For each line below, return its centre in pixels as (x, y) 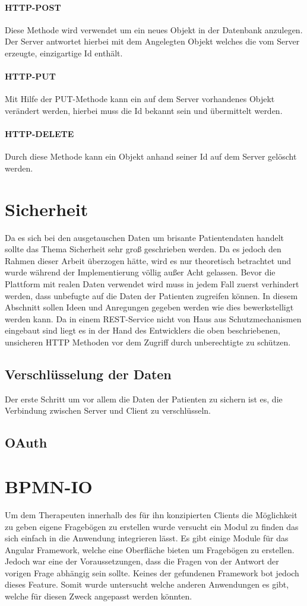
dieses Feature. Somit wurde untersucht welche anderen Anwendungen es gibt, (147, 584)
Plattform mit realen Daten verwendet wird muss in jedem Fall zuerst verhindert (152, 284)
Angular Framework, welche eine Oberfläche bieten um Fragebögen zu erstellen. (150, 549)
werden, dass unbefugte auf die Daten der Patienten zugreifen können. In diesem (151, 295)
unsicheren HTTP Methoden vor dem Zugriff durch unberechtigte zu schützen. (148, 342)
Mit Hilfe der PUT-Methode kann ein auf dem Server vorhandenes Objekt (140, 99)
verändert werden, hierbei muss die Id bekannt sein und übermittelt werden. (144, 110)
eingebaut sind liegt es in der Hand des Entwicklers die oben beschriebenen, (143, 330)
